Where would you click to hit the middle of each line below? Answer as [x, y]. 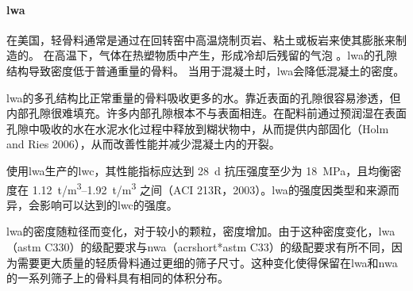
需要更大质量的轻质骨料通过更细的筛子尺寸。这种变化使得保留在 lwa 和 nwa [207, 262]
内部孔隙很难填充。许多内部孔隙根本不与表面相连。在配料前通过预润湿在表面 [206, 113]
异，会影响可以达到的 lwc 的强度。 [92, 204]
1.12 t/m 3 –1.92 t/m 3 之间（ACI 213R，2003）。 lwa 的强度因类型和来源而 [216, 188]
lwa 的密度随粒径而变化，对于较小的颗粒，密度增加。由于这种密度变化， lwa [201, 231]
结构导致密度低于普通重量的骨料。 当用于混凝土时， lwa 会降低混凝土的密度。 [206, 70]
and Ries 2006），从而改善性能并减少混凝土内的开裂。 [143, 144]
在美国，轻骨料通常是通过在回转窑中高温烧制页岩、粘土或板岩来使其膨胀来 [201, 39]
